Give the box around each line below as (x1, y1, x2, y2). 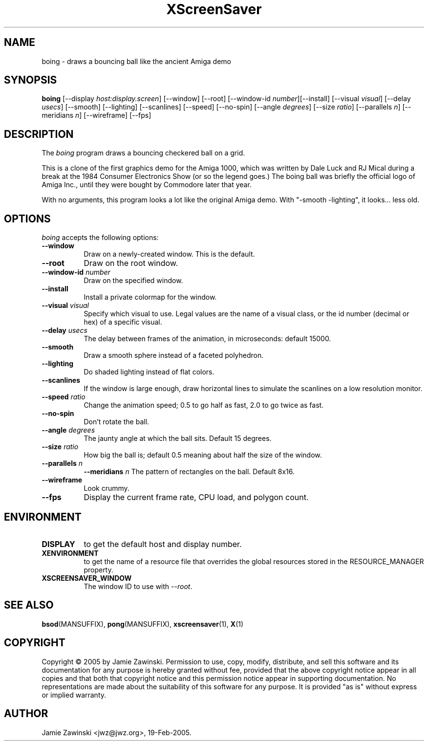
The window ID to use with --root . (84, 582, 193, 591)
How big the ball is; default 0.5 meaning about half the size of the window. (84, 451, 322, 460)
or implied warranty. (42, 690, 107, 699)
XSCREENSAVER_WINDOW (42, 573, 132, 582)
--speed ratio (42, 393, 86, 401)
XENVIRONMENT (42, 548, 99, 557)
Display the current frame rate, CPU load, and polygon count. (84, 492, 309, 503)
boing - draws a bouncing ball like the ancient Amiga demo (42, 57, 231, 66)
